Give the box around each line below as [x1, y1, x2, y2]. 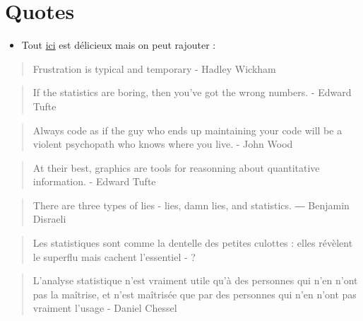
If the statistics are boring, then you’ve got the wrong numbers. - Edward [32, 85, 352, 100]
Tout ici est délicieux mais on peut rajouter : [21, 37, 216, 52]
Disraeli [32, 211, 66, 226]
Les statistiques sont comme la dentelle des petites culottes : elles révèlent [32, 235, 353, 250]
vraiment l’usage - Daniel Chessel [32, 300, 177, 315]
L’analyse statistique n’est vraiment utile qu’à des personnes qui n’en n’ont [32, 273, 358, 288]
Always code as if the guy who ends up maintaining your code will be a [32, 122, 343, 137]
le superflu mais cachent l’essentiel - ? [32, 249, 196, 264]
